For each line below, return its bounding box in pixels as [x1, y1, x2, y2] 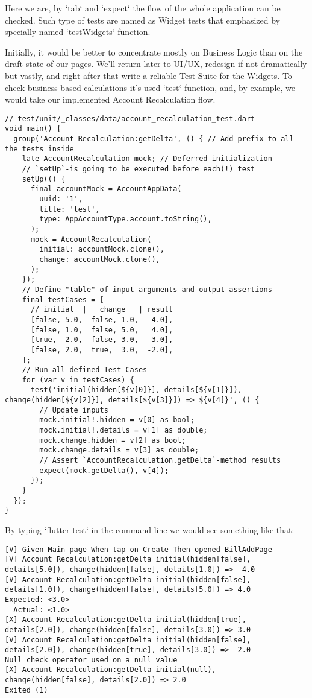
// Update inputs [39, 405, 108, 414]
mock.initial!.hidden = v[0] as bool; [39, 416, 195, 425]
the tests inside [5, 144, 74, 153]
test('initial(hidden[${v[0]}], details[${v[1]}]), [30, 385, 242, 395]
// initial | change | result [30, 305, 173, 314]
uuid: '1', [39, 195, 83, 203]
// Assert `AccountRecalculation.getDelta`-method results [39, 456, 281, 465]
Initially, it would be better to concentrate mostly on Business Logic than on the [5, 45, 303, 58]
